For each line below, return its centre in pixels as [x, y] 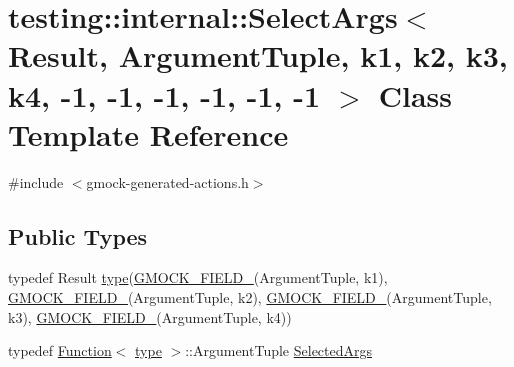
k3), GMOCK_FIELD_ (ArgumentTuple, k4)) [150, 316]
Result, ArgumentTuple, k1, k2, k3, [258, 55]
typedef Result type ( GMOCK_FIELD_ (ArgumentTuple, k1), [198, 277]
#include [36, 181]
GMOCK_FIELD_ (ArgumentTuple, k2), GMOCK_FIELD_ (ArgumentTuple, [250, 297]
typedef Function [60, 350]
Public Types [78, 235]
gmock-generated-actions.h [167, 181]
